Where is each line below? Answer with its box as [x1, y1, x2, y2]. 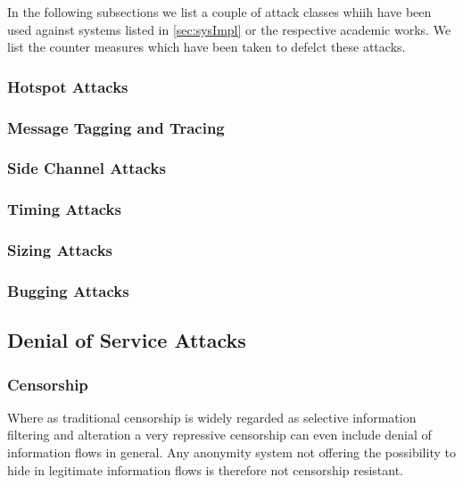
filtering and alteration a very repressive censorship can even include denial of [7, 425, 432, 444]
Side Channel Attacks [7, 157, 166, 179]
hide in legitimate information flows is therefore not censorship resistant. [7, 460, 403, 479]
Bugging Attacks [7, 279, 129, 301]
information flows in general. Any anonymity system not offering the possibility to [7, 443, 456, 462]
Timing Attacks [7, 198, 121, 220]
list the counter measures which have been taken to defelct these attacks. [7, 37, 406, 56]
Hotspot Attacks [7, 75, 128, 97]
